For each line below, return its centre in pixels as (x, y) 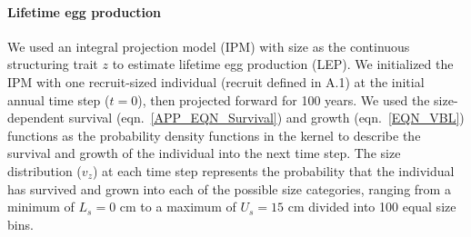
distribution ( (45, 170)
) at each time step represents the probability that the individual (273, 170)
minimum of (41, 207)
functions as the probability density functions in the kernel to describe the (214, 135)
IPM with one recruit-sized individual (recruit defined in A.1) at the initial (216, 81)
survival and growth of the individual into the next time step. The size (204, 153)
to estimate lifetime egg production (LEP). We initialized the (283, 64)
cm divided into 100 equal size (372, 207)
